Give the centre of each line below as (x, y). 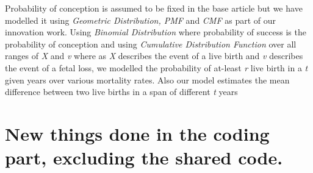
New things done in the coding (137, 133)
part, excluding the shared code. (144, 157)
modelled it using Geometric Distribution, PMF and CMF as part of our (141, 20)
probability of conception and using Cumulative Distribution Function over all (151, 44)
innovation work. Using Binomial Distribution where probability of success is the (156, 32)
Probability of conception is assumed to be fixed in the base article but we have (154, 8)
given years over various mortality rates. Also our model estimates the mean (147, 79)
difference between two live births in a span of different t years (121, 92)
